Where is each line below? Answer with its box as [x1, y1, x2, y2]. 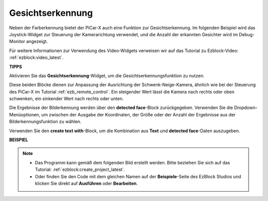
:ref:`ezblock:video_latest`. [9, 54, 64, 60]
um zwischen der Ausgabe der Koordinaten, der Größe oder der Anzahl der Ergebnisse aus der [41, 111, 236, 117]
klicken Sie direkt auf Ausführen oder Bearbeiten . [35, 180, 138, 186]
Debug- [239, 31, 255, 37]
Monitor [9, 39, 25, 45]
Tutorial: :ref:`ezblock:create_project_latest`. [35, 166, 125, 173]
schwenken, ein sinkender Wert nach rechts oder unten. [9, 96, 124, 101]
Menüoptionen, [9, 111, 41, 117]
